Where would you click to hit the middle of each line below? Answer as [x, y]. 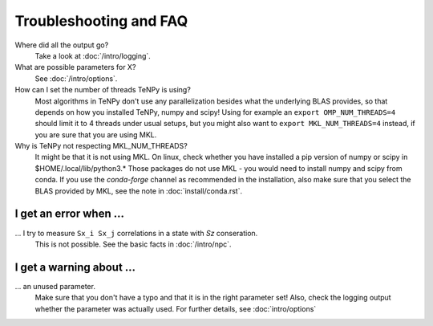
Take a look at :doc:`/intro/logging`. [93, 55]
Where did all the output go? [62, 45]
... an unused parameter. [55, 286]
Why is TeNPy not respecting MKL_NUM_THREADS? [101, 146]
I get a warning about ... [75, 267]
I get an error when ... [69, 214]
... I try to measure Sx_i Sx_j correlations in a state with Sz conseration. [136, 233]
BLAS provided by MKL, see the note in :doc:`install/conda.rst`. [139, 191]
